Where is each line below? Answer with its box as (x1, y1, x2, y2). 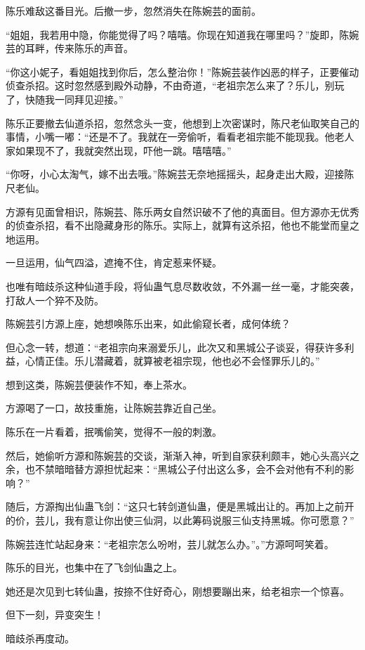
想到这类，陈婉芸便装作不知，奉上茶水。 (6, 377, 192, 391)
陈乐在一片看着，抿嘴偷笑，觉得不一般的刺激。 (6, 424, 222, 439)
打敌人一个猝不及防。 (6, 292, 104, 307)
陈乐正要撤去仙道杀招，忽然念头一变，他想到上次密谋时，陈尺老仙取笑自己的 (6, 115, 359, 130)
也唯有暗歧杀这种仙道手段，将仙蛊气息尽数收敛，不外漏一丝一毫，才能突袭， (6, 278, 359, 293)
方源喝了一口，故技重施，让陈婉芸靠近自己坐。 (6, 401, 222, 415)
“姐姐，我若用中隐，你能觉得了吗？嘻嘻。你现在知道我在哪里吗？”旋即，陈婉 (6, 27, 359, 41)
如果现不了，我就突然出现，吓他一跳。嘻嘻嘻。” (15, 143, 232, 157)
